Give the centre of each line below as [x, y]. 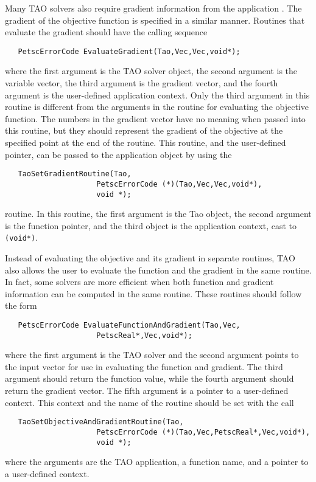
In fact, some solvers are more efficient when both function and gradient [139, 282]
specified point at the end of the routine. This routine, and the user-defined [146, 142]
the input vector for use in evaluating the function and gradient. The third [144, 366]
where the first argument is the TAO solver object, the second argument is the [151, 71]
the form [21, 305]
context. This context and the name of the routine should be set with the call [149, 402]
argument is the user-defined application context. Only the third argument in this [157, 95]
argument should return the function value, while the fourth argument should [149, 378]
